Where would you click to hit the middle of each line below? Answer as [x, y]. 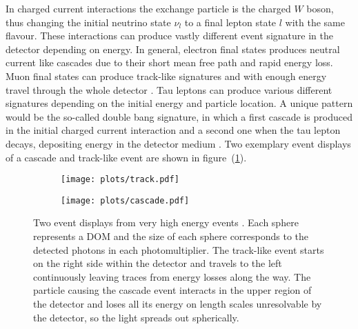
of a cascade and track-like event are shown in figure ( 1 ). [126, 157]
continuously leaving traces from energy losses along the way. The [172, 276]
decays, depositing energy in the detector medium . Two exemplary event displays [178, 143]
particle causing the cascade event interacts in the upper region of [172, 290]
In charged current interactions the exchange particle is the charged [148, 8]
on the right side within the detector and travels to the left [158, 263]
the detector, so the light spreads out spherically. [136, 317]
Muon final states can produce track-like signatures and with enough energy [166, 76]
